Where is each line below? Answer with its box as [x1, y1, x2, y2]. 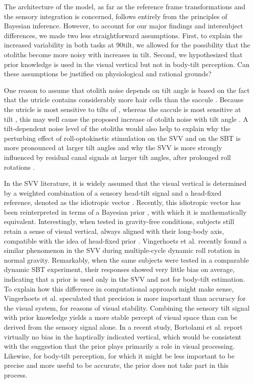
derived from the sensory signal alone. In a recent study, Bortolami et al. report [4, 322, 243, 332]
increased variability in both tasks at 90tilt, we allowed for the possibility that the [4, 40, 250, 50]
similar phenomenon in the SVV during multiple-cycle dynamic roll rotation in [4, 245, 240, 255]
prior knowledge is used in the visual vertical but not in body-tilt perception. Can [4, 59, 250, 69]
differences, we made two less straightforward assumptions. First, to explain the [4, 30, 243, 40]
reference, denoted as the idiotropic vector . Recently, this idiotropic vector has [4, 197, 241, 207]
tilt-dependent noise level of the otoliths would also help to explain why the [4, 123, 231, 134]
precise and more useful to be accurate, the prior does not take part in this [4, 360, 229, 370]
